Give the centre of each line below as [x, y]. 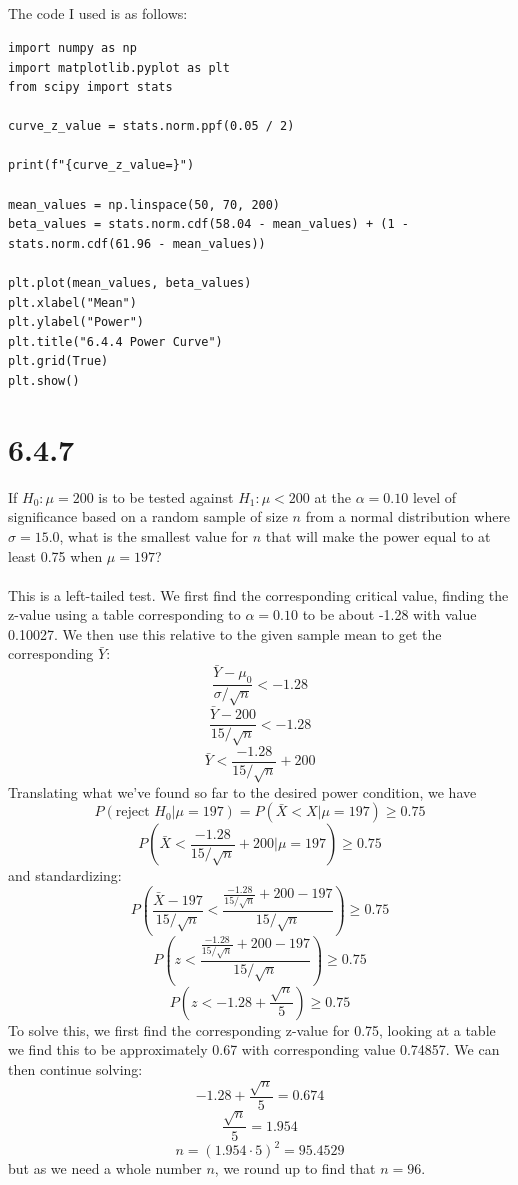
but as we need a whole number [105, 1168]
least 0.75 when [55, 555]
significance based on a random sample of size [148, 516]
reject [132, 812]
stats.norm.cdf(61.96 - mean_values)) [137, 243]
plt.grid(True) [58, 361]
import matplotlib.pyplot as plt [119, 67]
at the [333, 496]
